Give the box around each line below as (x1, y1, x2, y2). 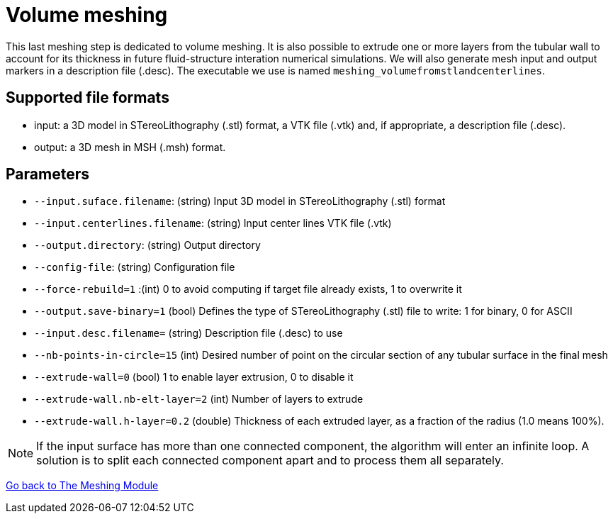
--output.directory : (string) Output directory (34, 239, 261, 252)
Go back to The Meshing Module (6, 479, 159, 492)
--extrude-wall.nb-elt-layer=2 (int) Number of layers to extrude (34, 393, 364, 406)
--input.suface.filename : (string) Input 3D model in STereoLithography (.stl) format (34, 195, 446, 208)
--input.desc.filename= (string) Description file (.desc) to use (34, 327, 343, 340)
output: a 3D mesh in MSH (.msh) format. (34, 140, 226, 153)
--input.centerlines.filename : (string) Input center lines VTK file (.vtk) (34, 217, 392, 230)
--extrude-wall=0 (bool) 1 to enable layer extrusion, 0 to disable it (34, 371, 354, 384)
